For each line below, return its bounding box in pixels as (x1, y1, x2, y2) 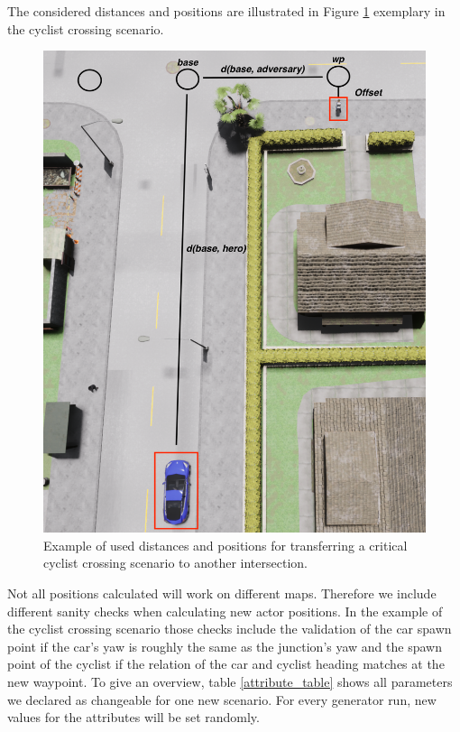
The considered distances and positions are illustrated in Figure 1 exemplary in (7, 2, 446, 20)
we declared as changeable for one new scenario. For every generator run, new (7, 690, 437, 709)
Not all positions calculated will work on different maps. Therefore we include (7, 584, 437, 602)
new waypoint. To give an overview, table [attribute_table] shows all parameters (7, 672, 453, 690)
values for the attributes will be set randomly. (7, 708, 260, 727)
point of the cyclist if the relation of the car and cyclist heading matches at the (7, 654, 445, 673)
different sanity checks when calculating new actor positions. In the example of (7, 601, 443, 620)
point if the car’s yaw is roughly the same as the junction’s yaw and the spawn (7, 636, 442, 655)
